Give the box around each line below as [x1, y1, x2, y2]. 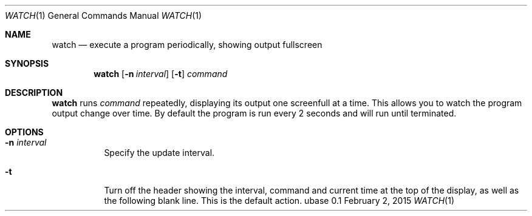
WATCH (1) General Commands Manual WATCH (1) [5, 10, 202, 21]
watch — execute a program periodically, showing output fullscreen [52, 39, 322, 50]
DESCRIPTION [5, 87, 63, 98]
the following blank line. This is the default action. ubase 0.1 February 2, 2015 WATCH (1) [104, 195, 455, 206]
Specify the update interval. [104, 147, 215, 158]
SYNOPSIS [5, 58, 49, 69]
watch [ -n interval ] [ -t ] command [94, 69, 228, 79]
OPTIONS [5, 127, 44, 137]
